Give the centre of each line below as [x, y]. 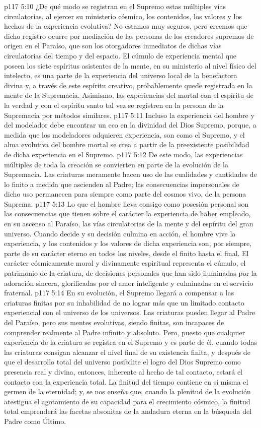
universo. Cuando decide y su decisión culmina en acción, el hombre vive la [120, 233]
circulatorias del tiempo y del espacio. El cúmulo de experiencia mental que [120, 55]
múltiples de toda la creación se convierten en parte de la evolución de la [116, 164]
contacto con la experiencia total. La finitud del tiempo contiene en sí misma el [126, 381]
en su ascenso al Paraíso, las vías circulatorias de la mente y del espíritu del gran [129, 224]
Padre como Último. [35, 421]
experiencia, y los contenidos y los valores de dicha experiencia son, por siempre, [128, 243]
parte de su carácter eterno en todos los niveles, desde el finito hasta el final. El [126, 253]
